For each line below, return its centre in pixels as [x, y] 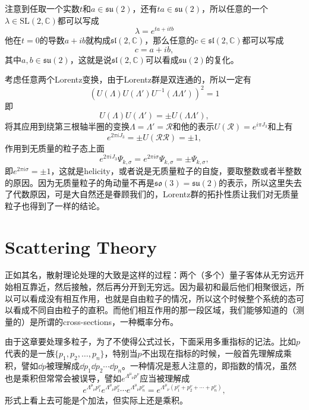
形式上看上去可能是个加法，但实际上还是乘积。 [96, 400]
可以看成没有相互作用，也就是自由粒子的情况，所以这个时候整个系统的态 [154, 298]
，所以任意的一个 [234, 8]
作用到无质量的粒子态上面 [55, 148]
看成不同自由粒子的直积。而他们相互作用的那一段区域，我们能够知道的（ [154, 310]
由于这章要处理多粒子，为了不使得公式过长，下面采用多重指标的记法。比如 [150, 341]
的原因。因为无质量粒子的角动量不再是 [80, 182]
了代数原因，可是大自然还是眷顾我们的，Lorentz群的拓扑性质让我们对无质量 [152, 194]
